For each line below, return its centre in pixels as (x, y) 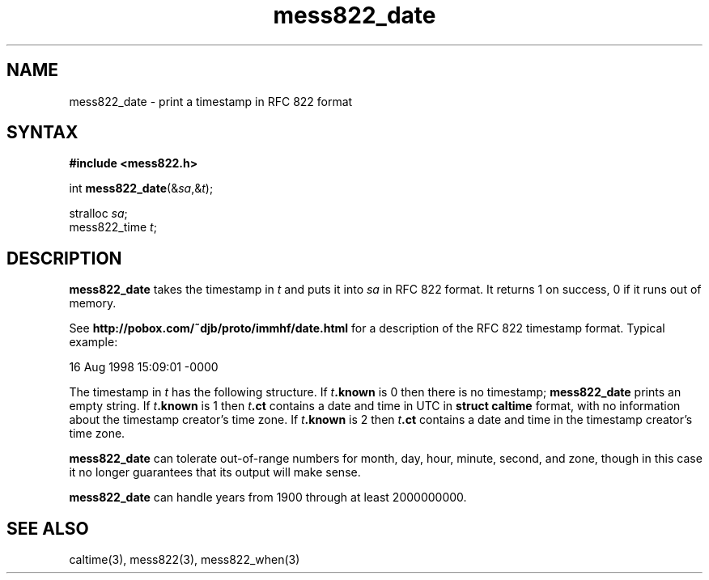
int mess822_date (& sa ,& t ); (141, 188)
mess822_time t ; (113, 227)
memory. (93, 303)
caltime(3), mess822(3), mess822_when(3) (185, 560)
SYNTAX (42, 133)
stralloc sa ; (98, 214)
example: (93, 342)
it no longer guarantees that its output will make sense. (215, 472)
